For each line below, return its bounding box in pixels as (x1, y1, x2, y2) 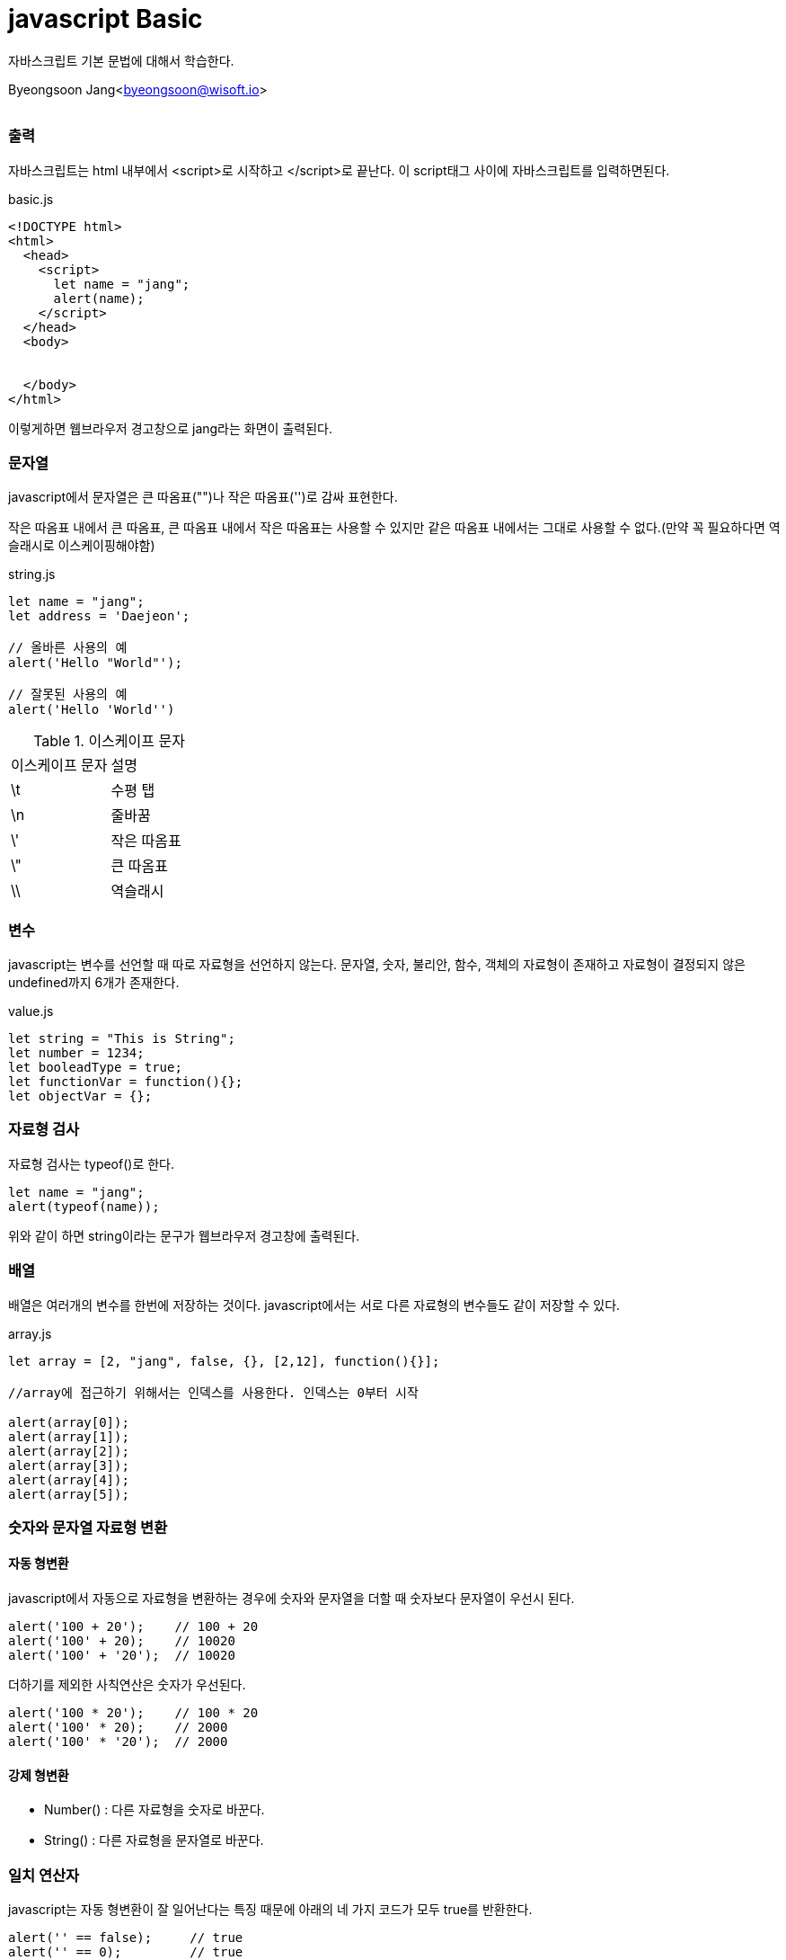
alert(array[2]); (8, 1443, 129, 1458)
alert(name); (53, 290, 145, 306)
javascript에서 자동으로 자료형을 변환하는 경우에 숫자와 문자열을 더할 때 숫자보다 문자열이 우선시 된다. (8, 1590, 575, 1607)
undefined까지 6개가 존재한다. (8, 975, 180, 990)
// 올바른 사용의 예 (8, 640, 128, 655)
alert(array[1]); (8, 1429, 129, 1444)
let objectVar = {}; (8, 1089, 153, 1103)
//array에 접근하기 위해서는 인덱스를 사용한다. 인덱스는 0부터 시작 (8, 1385, 419, 1400)
